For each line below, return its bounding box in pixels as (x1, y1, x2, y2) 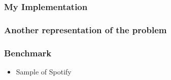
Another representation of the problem (4, 23, 167, 36)
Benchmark (4, 46, 52, 59)
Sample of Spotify (16, 66, 72, 76)
